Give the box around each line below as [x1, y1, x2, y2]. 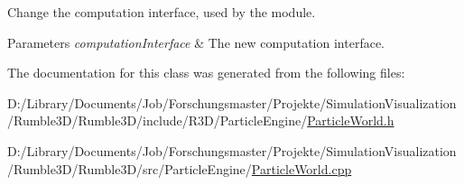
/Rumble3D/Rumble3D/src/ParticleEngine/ [7, 159, 252, 178]
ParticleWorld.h [307, 111, 394, 130]
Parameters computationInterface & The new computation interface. [7, 32, 385, 51]
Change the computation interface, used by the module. [7, 3, 316, 21]
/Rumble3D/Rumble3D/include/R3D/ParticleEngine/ [7, 111, 308, 130]
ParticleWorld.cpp [251, 159, 352, 178]
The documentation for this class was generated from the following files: [7, 63, 405, 82]
